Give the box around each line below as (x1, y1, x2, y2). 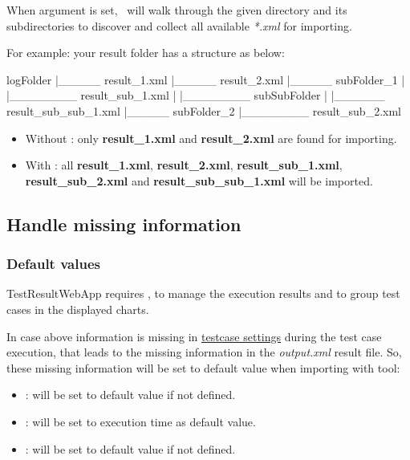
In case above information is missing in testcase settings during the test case (6, 328, 382, 344)
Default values (6, 254, 100, 274)
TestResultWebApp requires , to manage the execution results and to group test (6, 285, 400, 302)
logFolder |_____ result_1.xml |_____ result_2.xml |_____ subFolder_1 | (6, 71, 405, 88)
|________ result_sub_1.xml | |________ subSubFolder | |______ (6, 87, 385, 104)
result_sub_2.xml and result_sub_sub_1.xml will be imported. (25, 172, 373, 189)
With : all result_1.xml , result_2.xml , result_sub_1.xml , (25, 157, 343, 173)
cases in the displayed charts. (6, 300, 149, 317)
